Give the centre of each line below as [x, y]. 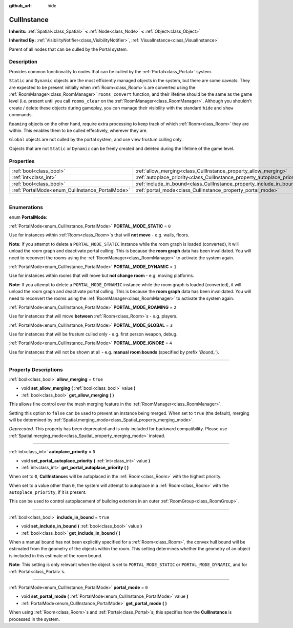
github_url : [20, 6]
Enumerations [26, 208]
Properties [22, 161]
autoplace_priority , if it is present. [48, 492]
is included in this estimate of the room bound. [56, 555]
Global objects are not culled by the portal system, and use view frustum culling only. [96, 140]
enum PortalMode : [28, 217]
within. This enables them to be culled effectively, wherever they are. [78, 130]
